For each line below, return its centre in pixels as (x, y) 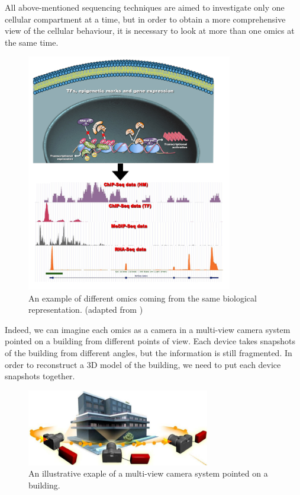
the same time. (32, 42)
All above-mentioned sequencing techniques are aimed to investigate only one (145, 7)
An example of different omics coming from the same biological (143, 298)
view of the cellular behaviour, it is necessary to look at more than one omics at (150, 31)
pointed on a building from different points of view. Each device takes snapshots (150, 341)
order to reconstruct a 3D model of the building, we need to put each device (143, 364)
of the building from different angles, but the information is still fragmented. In (149, 353)
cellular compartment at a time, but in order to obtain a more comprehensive (145, 19)
